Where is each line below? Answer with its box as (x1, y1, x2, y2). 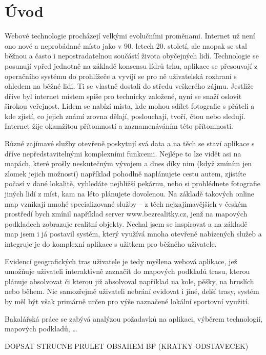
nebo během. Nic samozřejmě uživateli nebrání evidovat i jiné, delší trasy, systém (5, 286, 259, 297)
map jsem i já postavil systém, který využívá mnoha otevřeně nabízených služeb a (5, 228, 262, 239)
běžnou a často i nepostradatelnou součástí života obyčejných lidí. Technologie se (5, 50, 259, 61)
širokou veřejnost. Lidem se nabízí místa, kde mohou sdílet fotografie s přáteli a (5, 101, 255, 111)
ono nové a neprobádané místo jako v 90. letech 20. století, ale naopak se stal (5, 40, 247, 51)
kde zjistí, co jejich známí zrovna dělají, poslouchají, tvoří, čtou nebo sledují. (5, 110, 245, 121)
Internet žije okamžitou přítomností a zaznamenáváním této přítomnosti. (5, 121, 233, 131)
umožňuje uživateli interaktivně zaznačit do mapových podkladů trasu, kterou (5, 266, 250, 277)
